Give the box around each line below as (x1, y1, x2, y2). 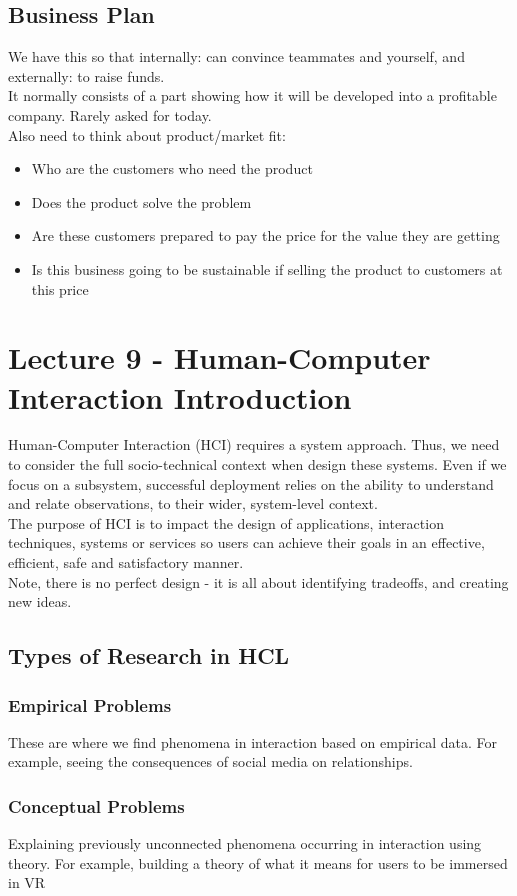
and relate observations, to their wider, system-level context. (8, 493, 378, 514)
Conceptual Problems (8, 793, 185, 818)
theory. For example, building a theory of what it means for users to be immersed (8, 852, 508, 873)
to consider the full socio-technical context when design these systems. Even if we (8, 454, 507, 475)
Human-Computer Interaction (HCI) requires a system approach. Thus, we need (8, 434, 500, 455)
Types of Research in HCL (8, 640, 290, 671)
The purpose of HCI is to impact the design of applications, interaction (8, 512, 444, 533)
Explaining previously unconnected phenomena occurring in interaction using (8, 833, 482, 854)
